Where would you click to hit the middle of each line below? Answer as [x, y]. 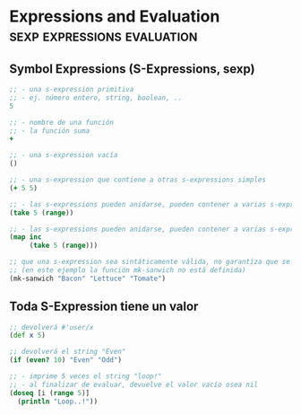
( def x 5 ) [28, 336]
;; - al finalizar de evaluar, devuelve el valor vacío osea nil [133, 384]
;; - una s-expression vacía [64, 155]
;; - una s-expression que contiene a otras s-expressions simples [138, 180]
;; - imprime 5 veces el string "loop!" [86, 376]
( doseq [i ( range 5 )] [50, 393]
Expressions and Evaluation [115, 17]
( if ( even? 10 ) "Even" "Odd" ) [66, 360]
